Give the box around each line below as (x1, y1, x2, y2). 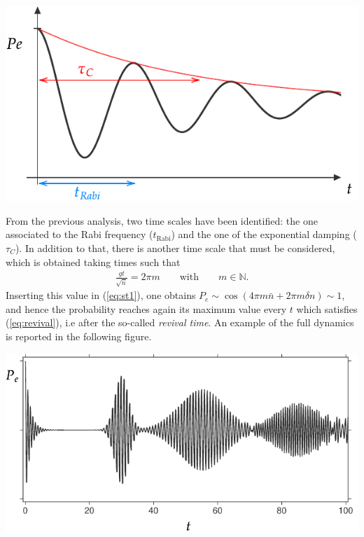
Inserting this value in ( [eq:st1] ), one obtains (6, 288, 196, 302)
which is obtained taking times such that (6, 254, 181, 269)
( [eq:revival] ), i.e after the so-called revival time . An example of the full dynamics (6, 315, 354, 330)
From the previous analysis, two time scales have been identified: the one (6, 213, 318, 228)
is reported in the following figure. (6, 328, 152, 343)
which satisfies (296, 301, 358, 316)
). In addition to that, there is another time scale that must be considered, (15, 240, 335, 255)
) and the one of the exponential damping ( (171, 227, 357, 242)
